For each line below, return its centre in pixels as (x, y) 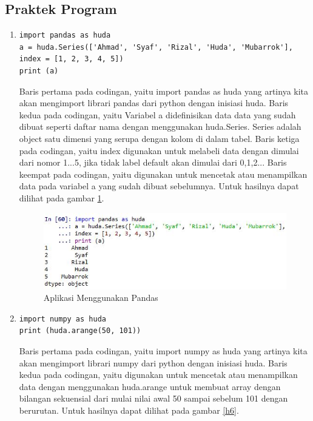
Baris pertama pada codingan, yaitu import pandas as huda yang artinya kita (164, 91)
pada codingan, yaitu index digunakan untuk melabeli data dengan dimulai (159, 150)
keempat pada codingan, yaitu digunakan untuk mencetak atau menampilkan (163, 174)
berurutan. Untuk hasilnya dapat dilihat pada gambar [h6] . (129, 410)
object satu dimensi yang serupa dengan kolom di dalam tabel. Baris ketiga (159, 138)
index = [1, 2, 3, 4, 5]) (71, 59)
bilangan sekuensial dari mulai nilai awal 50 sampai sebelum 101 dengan (153, 398)
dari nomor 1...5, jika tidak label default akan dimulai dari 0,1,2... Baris (153, 162)
